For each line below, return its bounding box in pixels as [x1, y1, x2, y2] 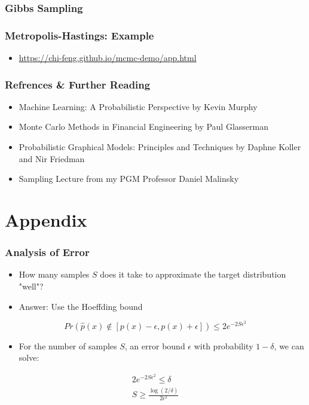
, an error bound [124, 339, 185, 352]
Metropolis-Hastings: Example [5, 28, 154, 42]
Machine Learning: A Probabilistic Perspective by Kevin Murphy [19, 100, 258, 112]
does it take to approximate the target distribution [100, 268, 286, 281]
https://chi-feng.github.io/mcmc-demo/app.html [19, 51, 197, 64]
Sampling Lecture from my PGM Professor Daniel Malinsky [19, 172, 239, 185]
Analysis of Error [5, 245, 90, 260]
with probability [194, 339, 253, 352]
